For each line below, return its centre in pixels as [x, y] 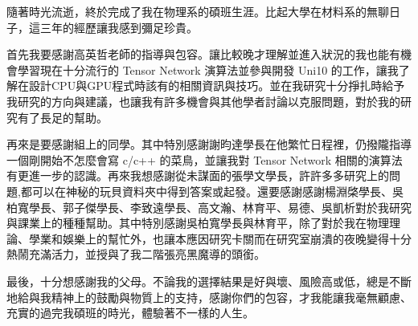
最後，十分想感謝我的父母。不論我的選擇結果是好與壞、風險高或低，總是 [198, 281]
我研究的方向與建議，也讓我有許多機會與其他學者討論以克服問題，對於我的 [203, 101]
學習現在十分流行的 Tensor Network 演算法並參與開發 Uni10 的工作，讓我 [208, 69]
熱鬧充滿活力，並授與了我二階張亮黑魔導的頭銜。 [136, 254]
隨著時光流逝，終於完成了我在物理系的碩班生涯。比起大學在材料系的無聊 [198, 11]
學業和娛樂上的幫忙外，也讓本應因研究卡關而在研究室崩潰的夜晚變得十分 [220, 238]
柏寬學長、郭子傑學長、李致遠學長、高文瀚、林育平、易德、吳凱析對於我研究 [209, 207]
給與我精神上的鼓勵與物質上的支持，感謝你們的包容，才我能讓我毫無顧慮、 [214, 297]
